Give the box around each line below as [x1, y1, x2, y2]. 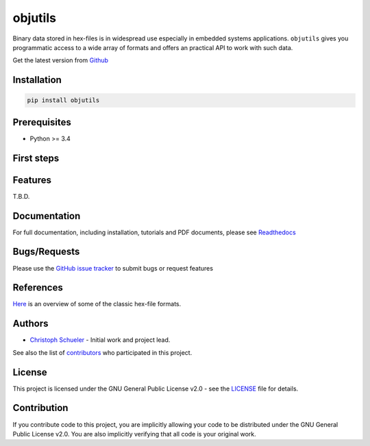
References [12, 282, 63, 294]
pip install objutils [27, 97, 100, 104]
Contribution [12, 402, 69, 414]
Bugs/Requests [12, 246, 80, 258]
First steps [12, 152, 60, 164]
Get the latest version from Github [12, 56, 109, 64]
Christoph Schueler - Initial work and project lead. [29, 336, 171, 344]
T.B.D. [12, 192, 30, 200]
